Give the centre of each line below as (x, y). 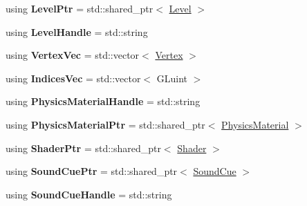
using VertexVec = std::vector (73, 55)
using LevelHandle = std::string (77, 31)
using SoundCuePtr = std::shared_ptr (92, 171)
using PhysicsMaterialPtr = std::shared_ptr (105, 124)
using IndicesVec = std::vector (73, 78)
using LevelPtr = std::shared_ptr (80, 8)
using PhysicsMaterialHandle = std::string (103, 101)
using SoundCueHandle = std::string (89, 194)
